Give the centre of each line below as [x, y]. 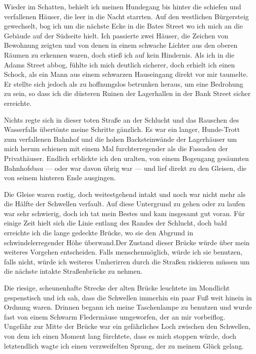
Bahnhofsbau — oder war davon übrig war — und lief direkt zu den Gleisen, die [125, 168]
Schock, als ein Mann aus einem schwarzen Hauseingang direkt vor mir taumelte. [126, 74]
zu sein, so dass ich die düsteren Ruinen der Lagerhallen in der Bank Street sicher [127, 93]
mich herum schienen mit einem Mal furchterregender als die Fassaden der [116, 148]
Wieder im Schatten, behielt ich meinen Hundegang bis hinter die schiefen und [123, 6]
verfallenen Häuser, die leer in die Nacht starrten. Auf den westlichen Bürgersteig [127, 16]
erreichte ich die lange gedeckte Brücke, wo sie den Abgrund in [99, 233]
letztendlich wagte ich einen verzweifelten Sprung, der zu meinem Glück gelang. [124, 345]
